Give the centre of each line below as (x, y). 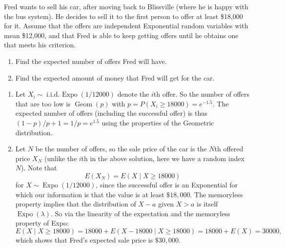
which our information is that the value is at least (90, 194)
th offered (229, 149)
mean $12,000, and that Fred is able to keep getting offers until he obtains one (121, 35)
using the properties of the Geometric (158, 122)
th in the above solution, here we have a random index (163, 158)
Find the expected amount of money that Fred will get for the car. (115, 77)
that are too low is (43, 103)
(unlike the (61, 158)
